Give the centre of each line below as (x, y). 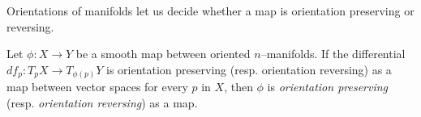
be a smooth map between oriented (163, 54)
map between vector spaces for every (97, 87)
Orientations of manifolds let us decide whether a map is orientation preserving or (210, 10)
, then (238, 87)
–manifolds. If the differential (333, 54)
